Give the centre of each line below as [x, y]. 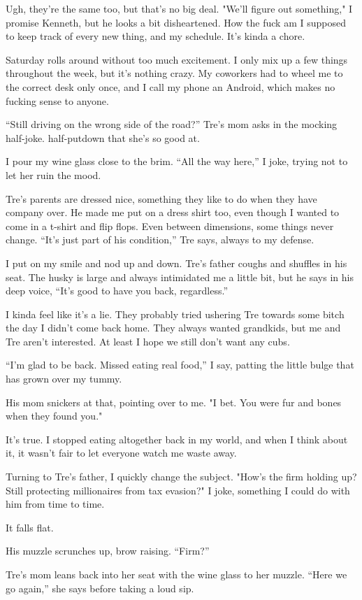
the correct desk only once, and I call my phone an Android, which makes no [171, 86]
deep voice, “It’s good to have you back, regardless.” [117, 291]
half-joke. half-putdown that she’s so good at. [103, 137]
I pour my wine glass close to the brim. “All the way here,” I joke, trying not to [177, 161]
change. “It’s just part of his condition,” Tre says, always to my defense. [160, 240]
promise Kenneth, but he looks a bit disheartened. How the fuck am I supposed [176, 22]
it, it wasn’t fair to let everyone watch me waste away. [121, 453]
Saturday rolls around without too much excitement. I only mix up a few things [177, 59]
